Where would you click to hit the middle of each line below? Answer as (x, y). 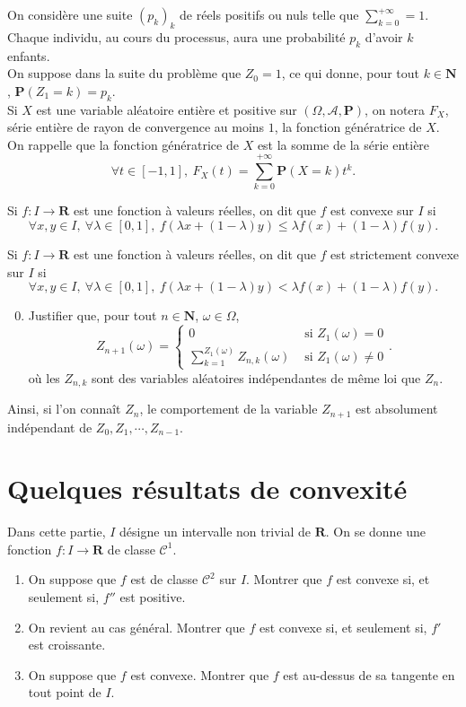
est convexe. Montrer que (200, 674)
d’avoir (384, 36)
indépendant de (50, 427)
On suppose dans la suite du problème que (124, 73)
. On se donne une (376, 532)
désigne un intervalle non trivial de (215, 532)
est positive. (153, 597)
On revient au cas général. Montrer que (136, 627)
